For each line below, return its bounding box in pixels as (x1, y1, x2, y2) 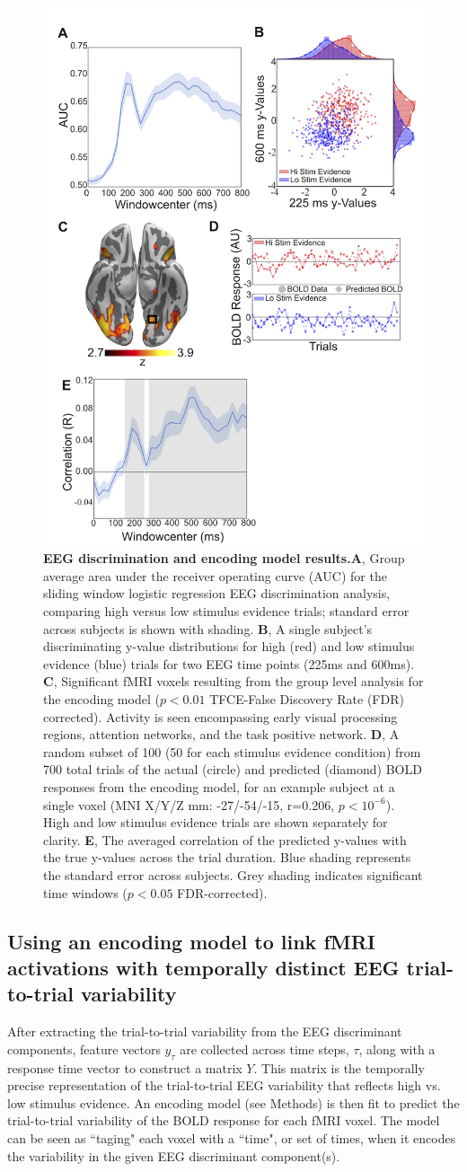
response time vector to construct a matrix (7, 1058, 242, 1077)
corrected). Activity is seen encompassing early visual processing (43, 707, 398, 726)
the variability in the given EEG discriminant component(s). (7, 1146, 340, 1165)
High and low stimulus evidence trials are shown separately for (43, 813, 388, 832)
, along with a (358, 1039, 436, 1058)
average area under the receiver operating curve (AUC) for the (43, 566, 387, 585)
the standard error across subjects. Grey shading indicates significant (43, 865, 423, 884)
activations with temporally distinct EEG (7, 953, 400, 981)
